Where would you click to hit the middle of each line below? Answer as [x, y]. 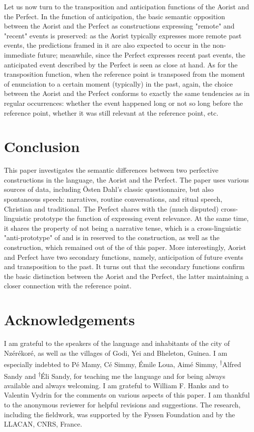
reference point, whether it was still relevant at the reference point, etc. [111, 112]
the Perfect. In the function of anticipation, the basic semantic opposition [115, 16]
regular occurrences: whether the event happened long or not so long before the [124, 103]
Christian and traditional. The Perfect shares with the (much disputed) [112, 208]
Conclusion [42, 146]
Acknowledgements [70, 320]
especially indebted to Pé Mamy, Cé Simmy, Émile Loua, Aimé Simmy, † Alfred [123, 363]
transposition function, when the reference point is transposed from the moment [125, 74]
